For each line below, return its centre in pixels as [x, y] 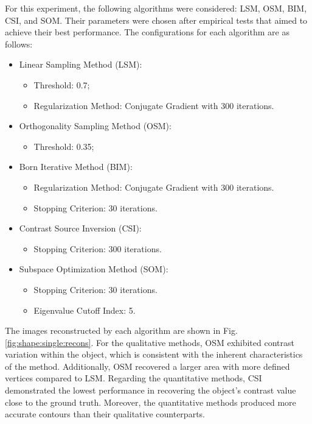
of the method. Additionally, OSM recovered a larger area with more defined [147, 366]
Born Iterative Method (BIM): [76, 167]
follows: [19, 44]
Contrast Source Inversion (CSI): [80, 228]
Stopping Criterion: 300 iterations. [98, 248]
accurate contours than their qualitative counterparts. [105, 414]
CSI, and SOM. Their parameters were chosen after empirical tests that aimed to [156, 20]
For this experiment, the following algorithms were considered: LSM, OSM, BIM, [156, 8]
